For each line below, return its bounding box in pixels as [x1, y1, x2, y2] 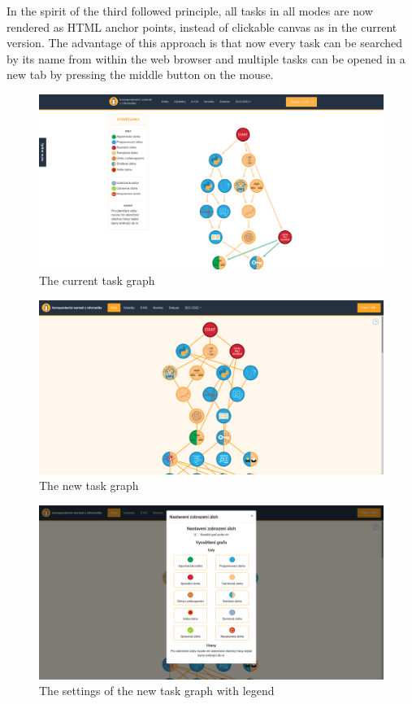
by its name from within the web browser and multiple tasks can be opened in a [7, 50, 405, 67]
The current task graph [39, 272, 155, 289]
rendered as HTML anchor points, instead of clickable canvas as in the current [7, 18, 397, 35]
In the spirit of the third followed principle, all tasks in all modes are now [7, 2, 373, 19]
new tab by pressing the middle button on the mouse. [7, 66, 274, 83]
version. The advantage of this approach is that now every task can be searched [7, 34, 403, 51]
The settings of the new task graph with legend [39, 682, 275, 699]
